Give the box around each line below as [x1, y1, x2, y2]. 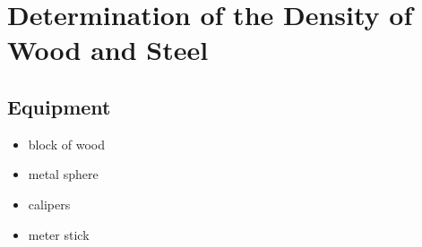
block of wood [28, 134, 105, 153]
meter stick [28, 225, 90, 243]
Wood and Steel [7, 31, 209, 68]
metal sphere [28, 165, 99, 183]
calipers [28, 194, 71, 213]
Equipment [7, 92, 111, 120]
